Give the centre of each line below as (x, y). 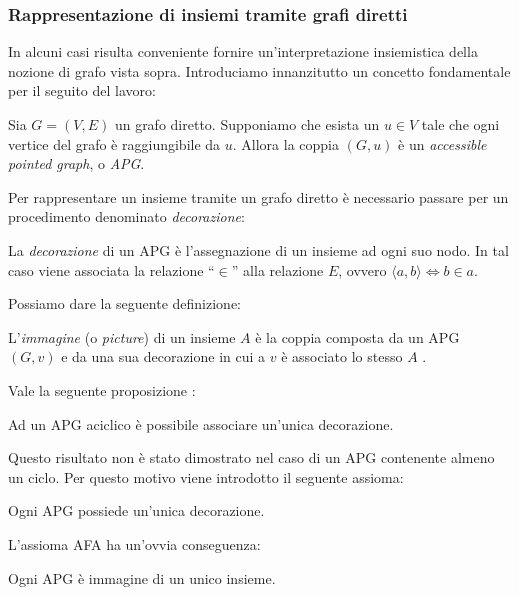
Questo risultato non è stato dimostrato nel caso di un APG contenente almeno (251, 457)
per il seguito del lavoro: (82, 90)
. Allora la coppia (285, 143)
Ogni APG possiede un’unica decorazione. (136, 510)
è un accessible (442, 143)
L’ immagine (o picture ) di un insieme (122, 336)
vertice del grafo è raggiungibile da (114, 143)
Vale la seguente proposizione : (102, 389)
